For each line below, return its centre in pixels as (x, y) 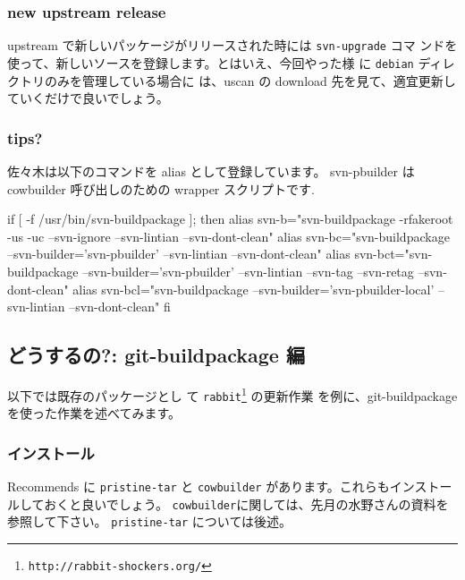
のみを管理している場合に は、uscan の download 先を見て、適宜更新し (250, 80)
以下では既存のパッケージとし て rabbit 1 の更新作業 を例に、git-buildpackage (232, 394)
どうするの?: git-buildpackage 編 (156, 355)
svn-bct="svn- (393, 254)
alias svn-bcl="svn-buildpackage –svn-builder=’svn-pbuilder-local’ (254, 289)
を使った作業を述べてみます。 (94, 413)
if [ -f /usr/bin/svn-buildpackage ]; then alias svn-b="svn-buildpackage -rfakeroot (230, 219)
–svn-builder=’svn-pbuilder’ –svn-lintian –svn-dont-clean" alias (179, 254)
